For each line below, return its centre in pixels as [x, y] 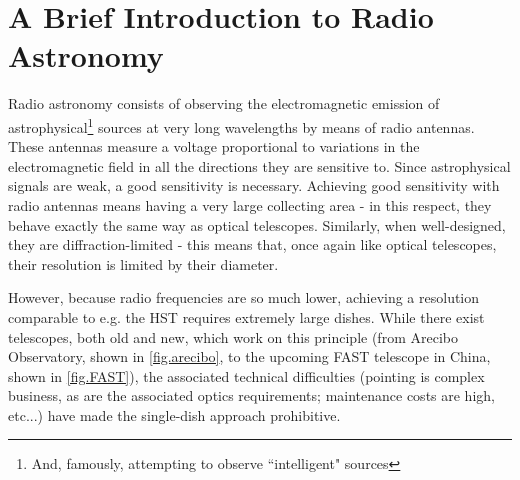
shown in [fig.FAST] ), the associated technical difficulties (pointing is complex [246, 375]
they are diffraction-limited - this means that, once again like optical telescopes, [252, 244]
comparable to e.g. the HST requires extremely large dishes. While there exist [246, 316]
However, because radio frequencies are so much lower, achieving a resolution [244, 297]
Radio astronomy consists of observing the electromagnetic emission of [224, 103]
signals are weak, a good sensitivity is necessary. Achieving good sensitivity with [254, 185]
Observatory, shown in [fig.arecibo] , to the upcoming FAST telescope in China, [249, 356]
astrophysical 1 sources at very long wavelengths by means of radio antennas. [241, 125]
